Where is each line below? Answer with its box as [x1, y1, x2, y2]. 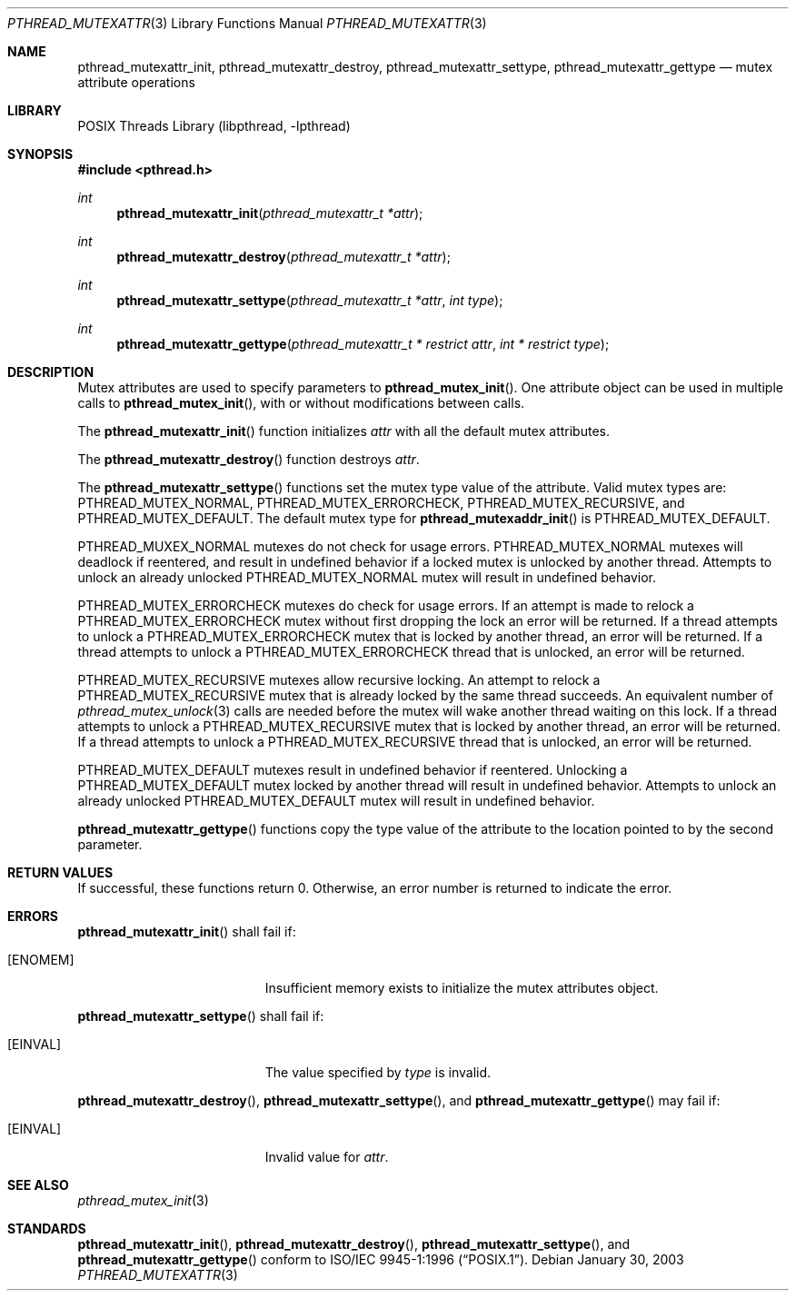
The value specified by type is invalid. [264, 1065, 492, 1080]
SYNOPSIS [7, 146, 74, 162]
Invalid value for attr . [264, 1149, 389, 1164]
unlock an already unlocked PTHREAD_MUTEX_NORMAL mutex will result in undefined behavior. [77, 570, 657, 585]
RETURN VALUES [7, 865, 114, 880]
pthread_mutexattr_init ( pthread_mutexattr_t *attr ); [116, 205, 423, 221]
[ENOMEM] [7, 952, 75, 967]
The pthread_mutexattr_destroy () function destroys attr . [77, 451, 420, 467]
